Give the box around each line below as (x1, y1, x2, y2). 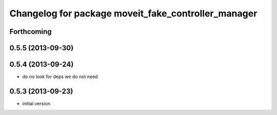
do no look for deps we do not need (22, 73, 98, 80)
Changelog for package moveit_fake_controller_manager (9, 8, 258, 19)
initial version (22, 101, 51, 106)
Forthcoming (9, 27, 52, 36)
